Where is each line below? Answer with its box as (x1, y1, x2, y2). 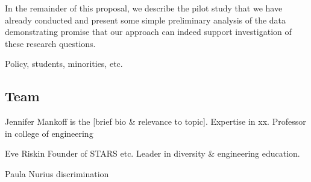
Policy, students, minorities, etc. (5, 57, 123, 70)
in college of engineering (5, 127, 93, 139)
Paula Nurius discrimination (5, 167, 109, 180)
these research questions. (5, 37, 96, 49)
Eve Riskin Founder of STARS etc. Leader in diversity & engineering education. (5, 147, 300, 160)
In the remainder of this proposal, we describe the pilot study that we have (5, 2, 283, 14)
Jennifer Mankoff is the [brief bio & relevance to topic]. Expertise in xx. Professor (5, 115, 306, 128)
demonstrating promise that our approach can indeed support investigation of (5, 25, 292, 38)
